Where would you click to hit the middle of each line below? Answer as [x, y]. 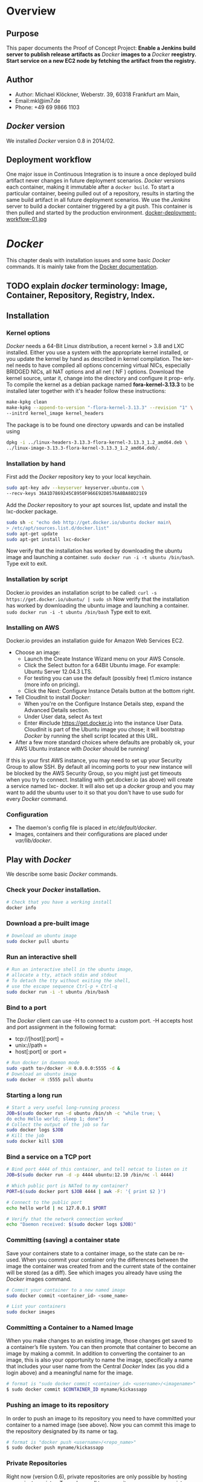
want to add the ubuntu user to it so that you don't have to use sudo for [95, 792]
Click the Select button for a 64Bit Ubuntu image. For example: [102, 665]
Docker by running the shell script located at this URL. [91, 736]
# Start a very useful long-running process [63, 1107]
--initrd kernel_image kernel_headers [55, 413]
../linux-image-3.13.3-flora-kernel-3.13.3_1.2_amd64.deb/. [84, 448]
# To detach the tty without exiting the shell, [69, 981]
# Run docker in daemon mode [43, 1063]
